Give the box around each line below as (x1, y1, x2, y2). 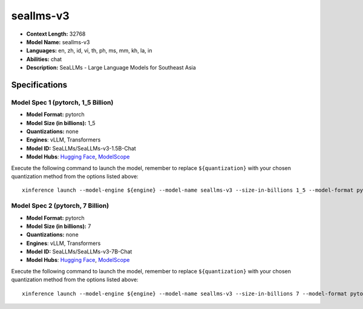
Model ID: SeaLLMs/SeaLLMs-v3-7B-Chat (26, 248, 132, 255)
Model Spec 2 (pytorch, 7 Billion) (11, 201, 109, 210)
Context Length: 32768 (26, 30, 86, 37)
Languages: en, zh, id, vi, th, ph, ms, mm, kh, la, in (26, 47, 152, 54)
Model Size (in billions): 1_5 (26, 119, 96, 126)
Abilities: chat (26, 55, 62, 63)
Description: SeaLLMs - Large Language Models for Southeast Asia (26, 64, 196, 71)
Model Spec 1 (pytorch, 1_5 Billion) (11, 98, 114, 106)
